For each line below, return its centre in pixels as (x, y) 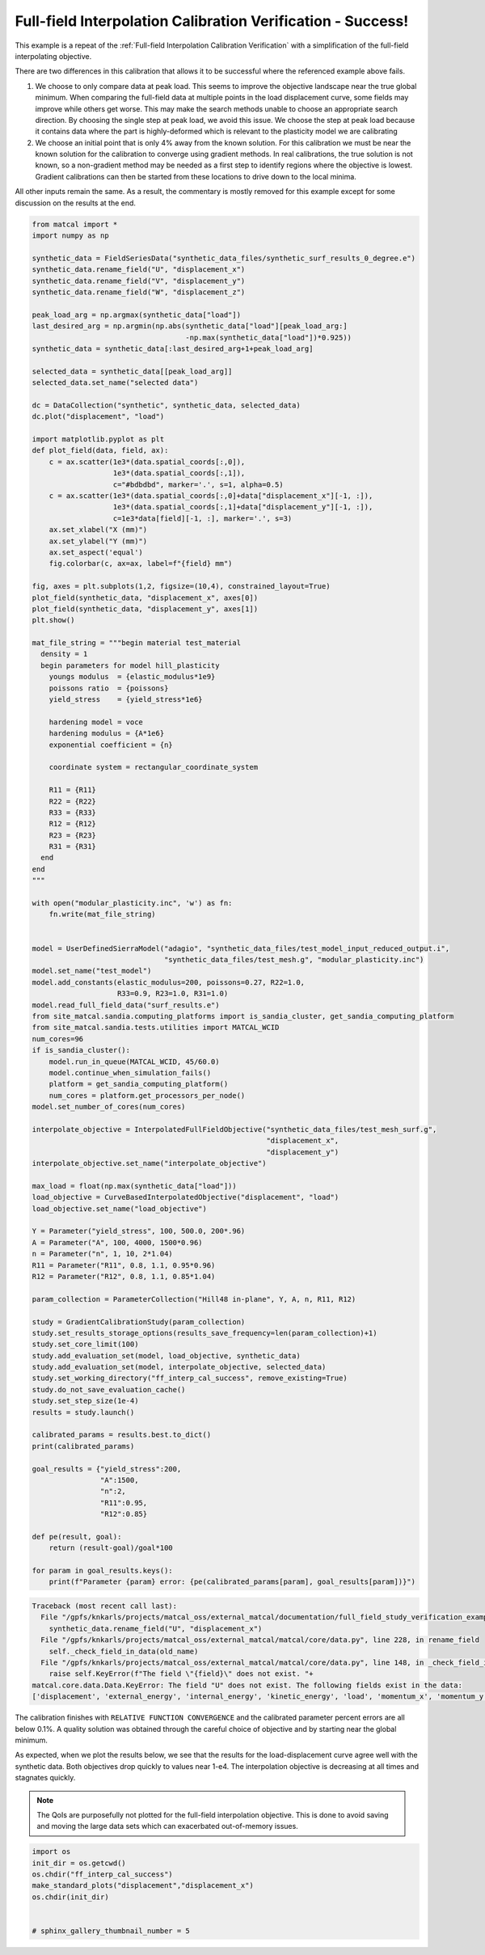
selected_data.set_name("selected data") (115, 383)
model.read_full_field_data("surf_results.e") (126, 1005)
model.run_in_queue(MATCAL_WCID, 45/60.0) (134, 1062)
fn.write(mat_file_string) (103, 914)
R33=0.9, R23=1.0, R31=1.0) (173, 994)
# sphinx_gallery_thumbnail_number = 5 (111, 1931)
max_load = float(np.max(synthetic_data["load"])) (135, 1186)
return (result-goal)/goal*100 (111, 1548)
